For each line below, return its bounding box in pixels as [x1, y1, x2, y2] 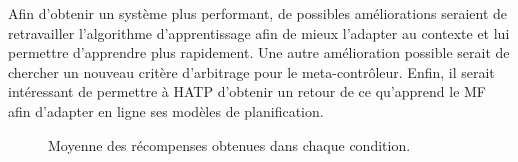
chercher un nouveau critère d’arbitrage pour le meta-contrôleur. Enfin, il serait [8, 61, 495, 82]
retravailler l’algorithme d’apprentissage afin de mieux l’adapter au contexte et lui [8, 22, 510, 43]
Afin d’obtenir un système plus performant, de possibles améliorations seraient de [8, 3, 507, 23]
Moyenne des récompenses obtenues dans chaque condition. [48, 134, 411, 155]
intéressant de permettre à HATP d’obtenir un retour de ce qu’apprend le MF [8, 81, 487, 102]
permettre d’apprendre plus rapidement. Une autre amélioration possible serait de [8, 42, 510, 63]
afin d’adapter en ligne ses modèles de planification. [8, 100, 324, 121]
